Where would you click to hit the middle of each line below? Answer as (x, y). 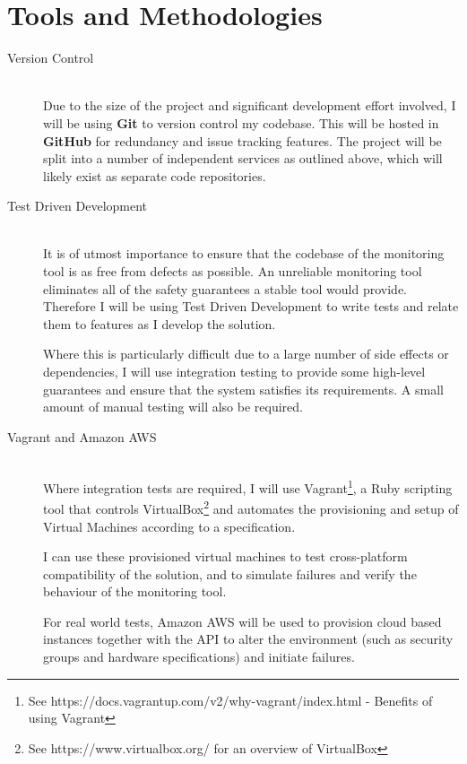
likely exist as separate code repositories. (155, 175)
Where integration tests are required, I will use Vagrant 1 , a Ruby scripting (248, 486)
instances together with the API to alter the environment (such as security (248, 639)
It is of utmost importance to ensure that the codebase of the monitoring (244, 253)
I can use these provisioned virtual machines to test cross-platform (225, 556)
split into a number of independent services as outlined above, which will (243, 158)
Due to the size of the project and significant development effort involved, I (250, 105)
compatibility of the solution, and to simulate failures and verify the (230, 573)
